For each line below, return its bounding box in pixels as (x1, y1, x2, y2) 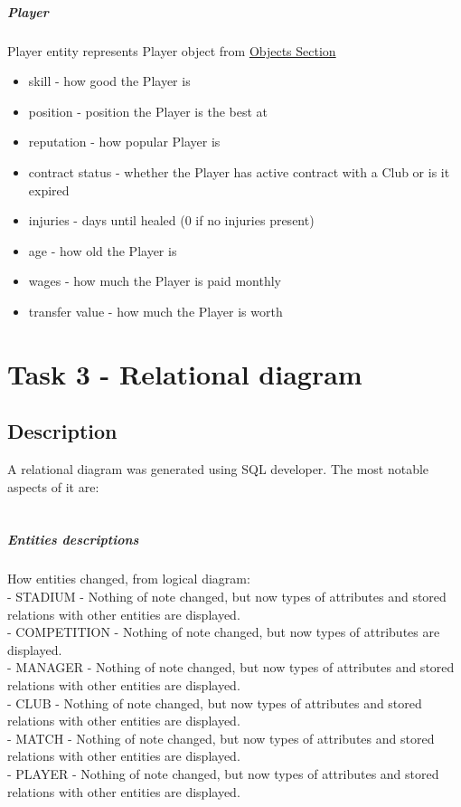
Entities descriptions (7, 530, 139, 549)
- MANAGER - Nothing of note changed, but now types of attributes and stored (7, 658, 455, 677)
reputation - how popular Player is (28, 132, 221, 151)
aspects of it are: (7, 477, 99, 496)
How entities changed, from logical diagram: (7, 569, 250, 588)
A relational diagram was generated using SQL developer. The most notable (7, 460, 429, 479)
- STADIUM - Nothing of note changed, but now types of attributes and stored (7, 587, 447, 606)
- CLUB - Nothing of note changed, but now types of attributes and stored (7, 693, 422, 712)
